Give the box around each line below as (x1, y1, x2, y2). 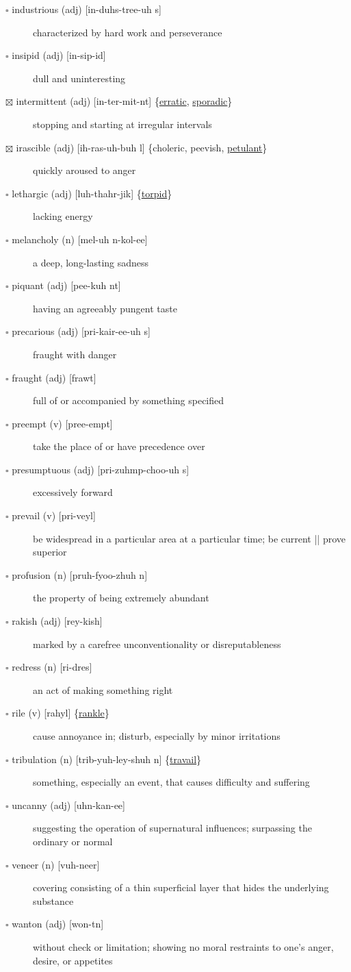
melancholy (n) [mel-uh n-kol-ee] (12, 232, 148, 246)
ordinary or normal (33, 834, 113, 848)
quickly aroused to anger (33, 163, 136, 177)
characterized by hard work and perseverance (33, 25, 222, 39)
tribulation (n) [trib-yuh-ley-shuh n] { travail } (12, 751, 202, 766)
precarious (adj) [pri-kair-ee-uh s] (12, 324, 151, 338)
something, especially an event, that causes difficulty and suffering (33, 775, 310, 789)
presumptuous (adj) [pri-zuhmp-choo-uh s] (12, 462, 190, 476)
